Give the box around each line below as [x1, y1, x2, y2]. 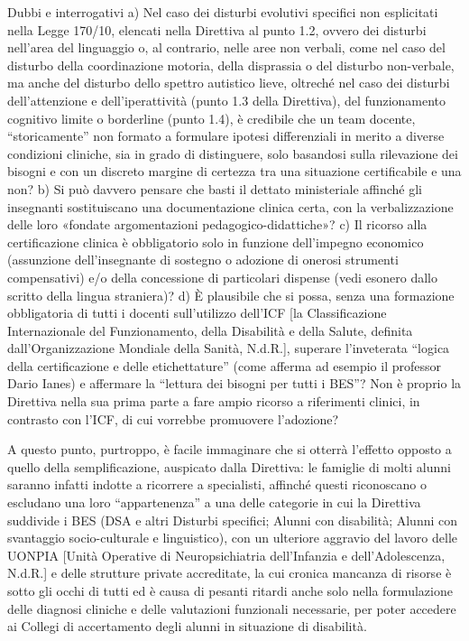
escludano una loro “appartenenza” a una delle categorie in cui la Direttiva [7, 493, 421, 512]
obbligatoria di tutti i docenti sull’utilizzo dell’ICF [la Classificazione [7, 303, 387, 322]
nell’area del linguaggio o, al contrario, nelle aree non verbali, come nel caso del [7, 38, 446, 57]
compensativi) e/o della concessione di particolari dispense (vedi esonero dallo [7, 267, 437, 286]
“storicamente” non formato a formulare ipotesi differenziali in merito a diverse [7, 126, 445, 145]
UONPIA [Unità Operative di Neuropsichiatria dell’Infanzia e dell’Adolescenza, [7, 545, 446, 564]
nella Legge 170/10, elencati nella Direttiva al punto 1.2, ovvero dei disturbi [7, 20, 427, 39]
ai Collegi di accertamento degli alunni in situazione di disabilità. [7, 617, 367, 636]
